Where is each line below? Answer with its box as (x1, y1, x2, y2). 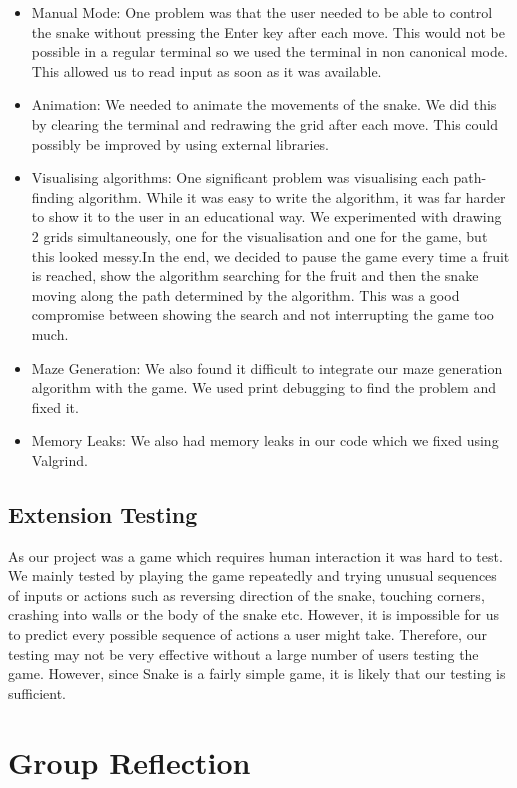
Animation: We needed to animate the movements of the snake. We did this (31, 94, 497, 115)
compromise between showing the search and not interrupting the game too (31, 304, 494, 325)
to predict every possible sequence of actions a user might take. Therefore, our (8, 624, 487, 645)
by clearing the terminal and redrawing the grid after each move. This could (31, 113, 498, 134)
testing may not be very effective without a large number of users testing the (8, 643, 479, 664)
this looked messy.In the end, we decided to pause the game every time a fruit (31, 245, 510, 266)
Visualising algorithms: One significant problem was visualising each (31, 167, 449, 188)
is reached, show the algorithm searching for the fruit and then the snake (31, 265, 479, 286)
